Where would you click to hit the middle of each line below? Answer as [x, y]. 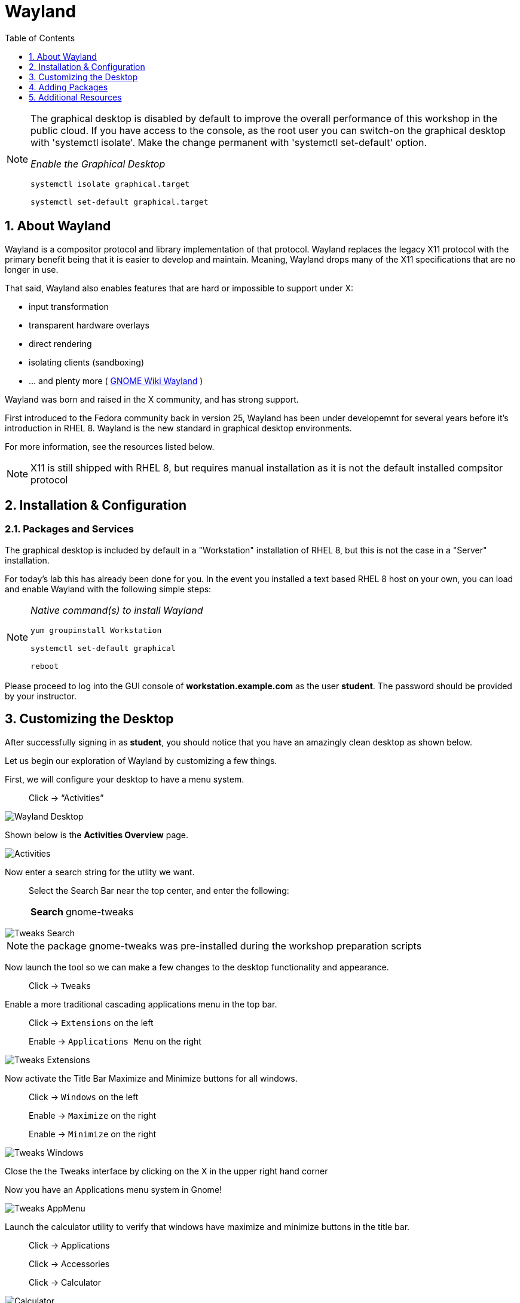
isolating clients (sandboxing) [87, 362]
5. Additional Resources [75, 97]
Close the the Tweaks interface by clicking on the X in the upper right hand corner [166, 1171]
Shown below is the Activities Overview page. [97, 835]
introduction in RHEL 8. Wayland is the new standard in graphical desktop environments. [178, 428]
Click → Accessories [69, 1264]
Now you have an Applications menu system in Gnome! [114, 1189]
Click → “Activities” [66, 797]
